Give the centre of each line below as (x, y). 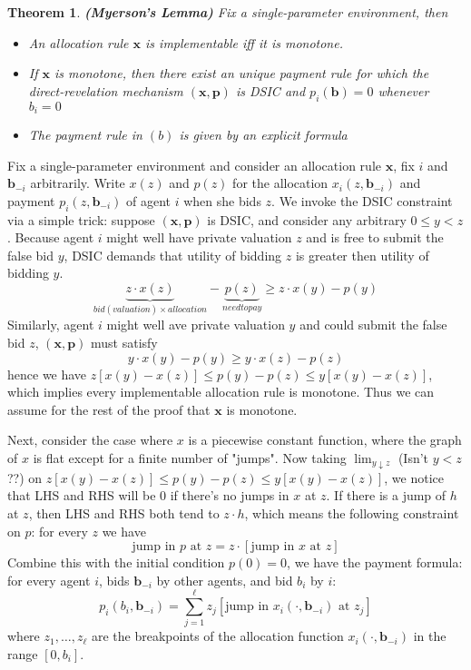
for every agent (49, 580)
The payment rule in (85, 135)
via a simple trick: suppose (81, 219)
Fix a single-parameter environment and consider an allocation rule (195, 165)
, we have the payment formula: (375, 562)
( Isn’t (413, 457)
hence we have (47, 374)
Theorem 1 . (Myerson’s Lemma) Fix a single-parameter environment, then (228, 12)
